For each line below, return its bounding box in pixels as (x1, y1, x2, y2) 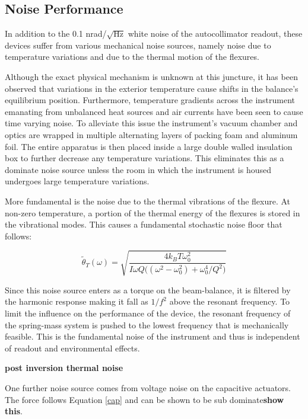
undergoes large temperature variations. (5, 175, 150, 187)
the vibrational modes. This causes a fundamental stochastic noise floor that (5, 218, 282, 231)
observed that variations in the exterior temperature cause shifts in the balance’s (5, 82, 299, 94)
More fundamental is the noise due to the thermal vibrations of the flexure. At (5, 194, 291, 207)
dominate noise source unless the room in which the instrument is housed (5, 163, 272, 175)
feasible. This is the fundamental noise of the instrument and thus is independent (5, 330, 300, 343)
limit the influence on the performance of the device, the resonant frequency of (5, 307, 291, 319)
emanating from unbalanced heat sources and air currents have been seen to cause (5, 105, 303, 117)
